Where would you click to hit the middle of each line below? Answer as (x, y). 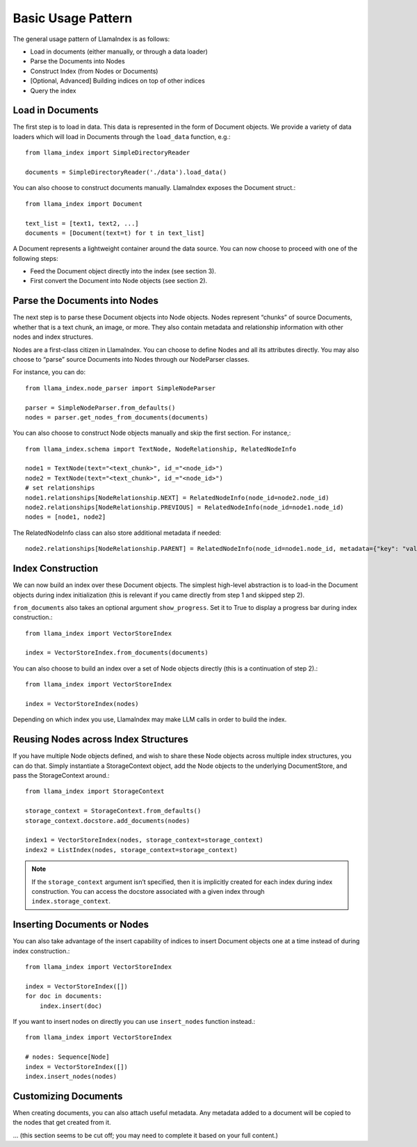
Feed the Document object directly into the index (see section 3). (123, 271)
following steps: (35, 258)
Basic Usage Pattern (73, 18)
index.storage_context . (71, 901)
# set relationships (60, 488)
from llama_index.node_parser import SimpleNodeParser (121, 388)
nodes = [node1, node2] (66, 517)
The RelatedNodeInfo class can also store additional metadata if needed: (117, 533)
